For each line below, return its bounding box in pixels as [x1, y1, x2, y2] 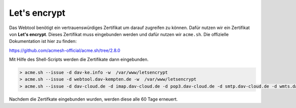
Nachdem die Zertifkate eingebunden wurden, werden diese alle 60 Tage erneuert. [9, 96, 178, 102]
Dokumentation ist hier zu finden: [9, 38, 77, 44]
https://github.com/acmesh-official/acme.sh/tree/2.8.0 [9, 47, 120, 53]
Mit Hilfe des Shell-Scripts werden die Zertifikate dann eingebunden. [9, 57, 149, 63]
